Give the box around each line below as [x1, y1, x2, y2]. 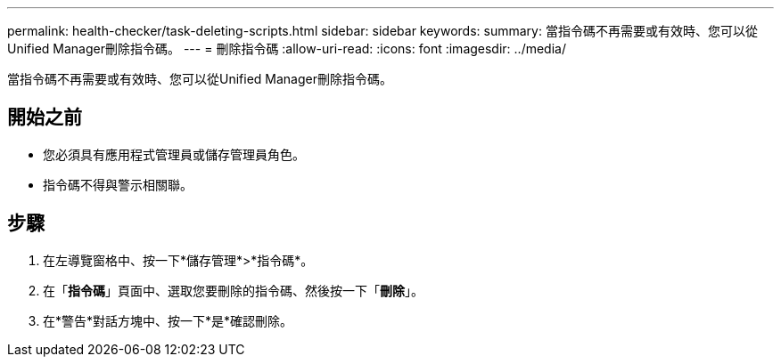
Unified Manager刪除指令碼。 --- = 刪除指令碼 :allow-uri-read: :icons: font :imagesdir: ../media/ [7, 41, 566, 56]
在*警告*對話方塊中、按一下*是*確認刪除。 [43, 312, 293, 328]
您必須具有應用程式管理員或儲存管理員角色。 [43, 146, 305, 162]
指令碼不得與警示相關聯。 [43, 176, 193, 192]
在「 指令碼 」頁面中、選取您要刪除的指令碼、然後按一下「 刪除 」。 [43, 282, 423, 298]
